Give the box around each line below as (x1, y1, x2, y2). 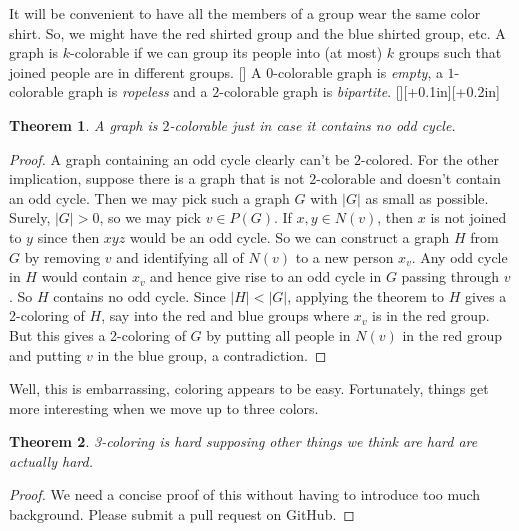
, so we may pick (99, 207, 201, 228)
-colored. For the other (360, 148, 499, 169)
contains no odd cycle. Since (53, 285, 226, 306)
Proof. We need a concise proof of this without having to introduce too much (9, 484, 481, 505)
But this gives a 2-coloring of (9, 324, 186, 345)
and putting (9, 344, 82, 365)
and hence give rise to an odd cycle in (150, 266, 382, 287)
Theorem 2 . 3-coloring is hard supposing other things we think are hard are (9, 431, 478, 452)
